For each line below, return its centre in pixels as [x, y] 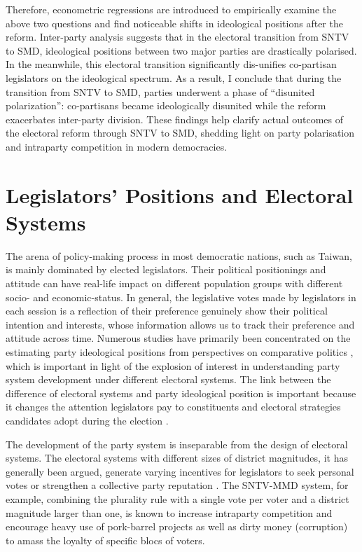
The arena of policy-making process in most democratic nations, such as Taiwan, [179, 255]
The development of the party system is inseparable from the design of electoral [177, 444]
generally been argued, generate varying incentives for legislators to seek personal [180, 471]
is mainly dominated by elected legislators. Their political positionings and [166, 269]
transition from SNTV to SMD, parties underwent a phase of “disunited [160, 91]
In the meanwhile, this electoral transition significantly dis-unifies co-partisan [171, 64]
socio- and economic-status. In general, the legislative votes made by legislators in [181, 297]
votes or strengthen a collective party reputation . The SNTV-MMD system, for [177, 485]
